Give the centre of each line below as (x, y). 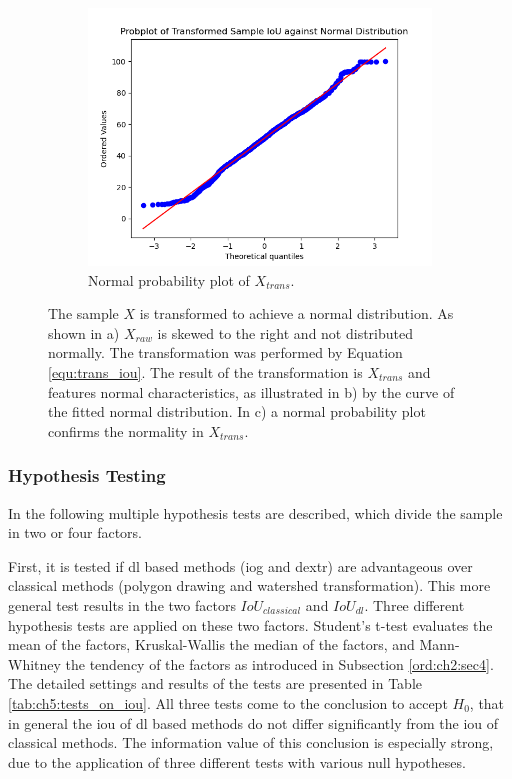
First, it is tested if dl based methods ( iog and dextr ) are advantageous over (240, 565)
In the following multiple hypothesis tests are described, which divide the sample (255, 512)
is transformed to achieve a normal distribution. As (296, 313)
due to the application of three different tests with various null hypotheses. (237, 761)
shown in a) (84, 332)
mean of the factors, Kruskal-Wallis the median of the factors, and (211, 644)
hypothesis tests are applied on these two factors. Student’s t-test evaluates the (250, 624)
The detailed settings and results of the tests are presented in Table (215, 683)
